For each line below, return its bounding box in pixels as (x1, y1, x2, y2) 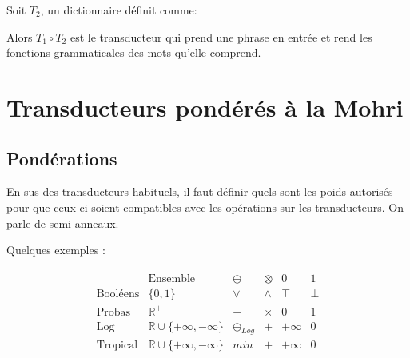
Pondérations (6, 145, 117, 170)
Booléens (96, 288, 140, 300)
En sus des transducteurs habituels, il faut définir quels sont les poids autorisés (6, 183, 393, 200)
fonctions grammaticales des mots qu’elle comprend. (6, 44, 261, 61)
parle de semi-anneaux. (6, 214, 119, 231)
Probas (96, 306, 131, 318)
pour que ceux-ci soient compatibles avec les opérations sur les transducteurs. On (6, 198, 404, 215)
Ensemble (148, 272, 196, 284)
